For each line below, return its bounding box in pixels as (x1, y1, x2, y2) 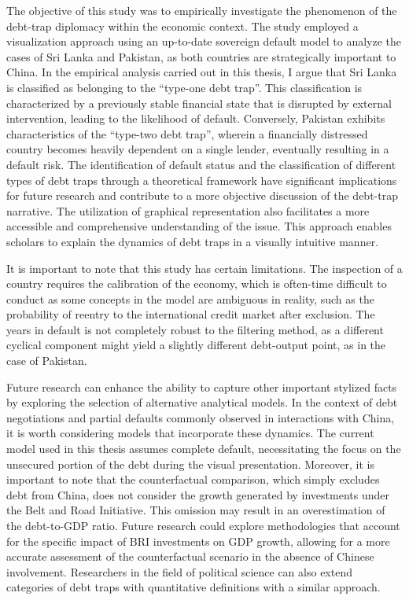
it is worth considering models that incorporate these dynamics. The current (6, 425, 374, 441)
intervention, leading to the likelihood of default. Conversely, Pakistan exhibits (6, 110, 385, 127)
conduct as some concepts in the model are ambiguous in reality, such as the (6, 290, 374, 307)
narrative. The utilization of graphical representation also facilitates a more (6, 202, 370, 219)
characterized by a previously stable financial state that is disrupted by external (6, 94, 392, 111)
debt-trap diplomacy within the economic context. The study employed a (6, 17, 359, 34)
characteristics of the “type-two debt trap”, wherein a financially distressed (6, 125, 368, 142)
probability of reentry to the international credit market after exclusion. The (6, 306, 375, 322)
